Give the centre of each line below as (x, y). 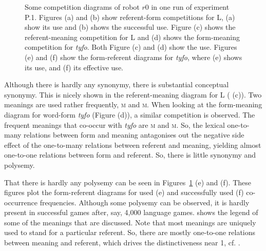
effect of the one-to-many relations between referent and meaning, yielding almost (133, 144)
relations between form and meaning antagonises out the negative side (134, 135)
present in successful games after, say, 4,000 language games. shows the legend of (131, 212)
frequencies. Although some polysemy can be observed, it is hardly (145, 202)
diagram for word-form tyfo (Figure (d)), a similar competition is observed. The (130, 114)
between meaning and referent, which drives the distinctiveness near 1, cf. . (122, 243)
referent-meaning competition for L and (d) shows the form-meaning (132, 37)
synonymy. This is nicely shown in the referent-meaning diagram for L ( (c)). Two (133, 94)
